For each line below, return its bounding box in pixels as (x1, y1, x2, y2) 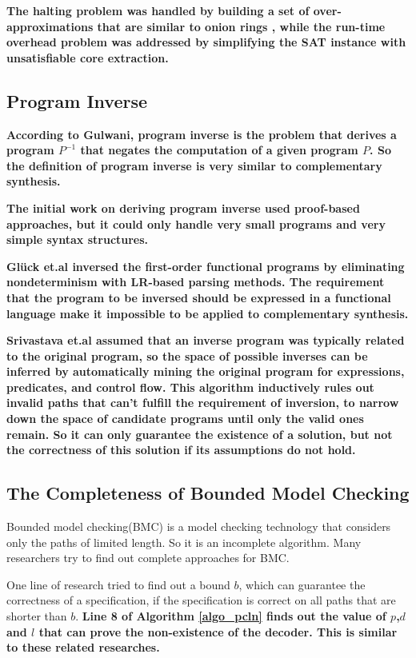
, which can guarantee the (238, 576, 366, 592)
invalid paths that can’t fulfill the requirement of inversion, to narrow (6, 394, 399, 411)
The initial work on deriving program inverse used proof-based (6, 199, 360, 216)
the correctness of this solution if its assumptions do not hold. (6, 441, 356, 458)
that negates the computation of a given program (80, 142, 358, 158)
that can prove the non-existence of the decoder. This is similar (38, 623, 398, 640)
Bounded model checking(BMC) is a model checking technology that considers (6, 518, 391, 535)
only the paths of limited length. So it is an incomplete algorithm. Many (6, 533, 362, 550)
